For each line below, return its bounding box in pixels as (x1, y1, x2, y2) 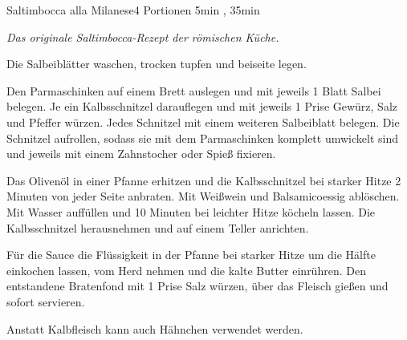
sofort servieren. (6, 293, 85, 310)
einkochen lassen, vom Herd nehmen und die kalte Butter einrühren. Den (6, 261, 366, 278)
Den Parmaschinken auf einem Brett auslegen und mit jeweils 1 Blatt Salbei (6, 82, 381, 99)
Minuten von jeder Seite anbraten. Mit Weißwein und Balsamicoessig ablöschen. (6, 188, 400, 204)
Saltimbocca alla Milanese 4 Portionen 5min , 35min (6, 2, 260, 18)
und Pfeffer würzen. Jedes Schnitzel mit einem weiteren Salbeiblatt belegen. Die (6, 113, 400, 130)
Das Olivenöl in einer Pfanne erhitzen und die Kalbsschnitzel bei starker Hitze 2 (6, 172, 401, 188)
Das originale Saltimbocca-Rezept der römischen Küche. (6, 28, 279, 45)
